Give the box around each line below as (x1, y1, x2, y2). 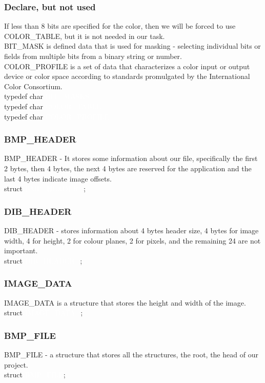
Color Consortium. (4, 80, 63, 91)
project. (4, 359, 28, 370)
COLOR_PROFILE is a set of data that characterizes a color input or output (4, 61, 250, 71)
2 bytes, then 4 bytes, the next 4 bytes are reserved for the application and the (4, 163, 252, 173)
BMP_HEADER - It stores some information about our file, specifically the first (4, 153, 258, 164)
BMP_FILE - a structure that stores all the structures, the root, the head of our (4, 349, 258, 359)
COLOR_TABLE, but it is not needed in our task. (4, 30, 165, 41)
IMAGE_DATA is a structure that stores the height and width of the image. (4, 297, 246, 308)
